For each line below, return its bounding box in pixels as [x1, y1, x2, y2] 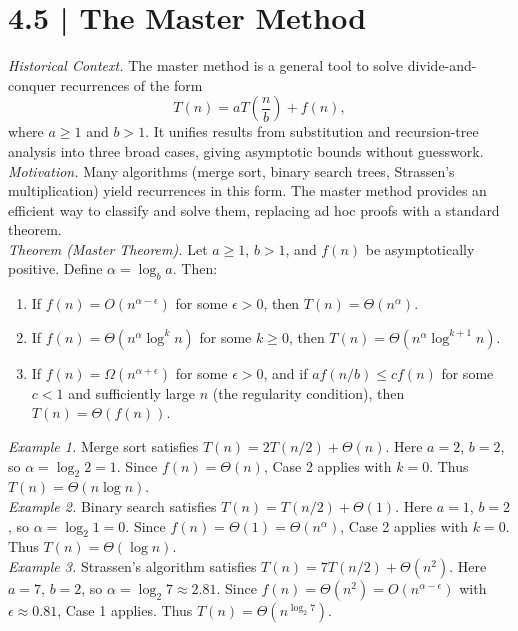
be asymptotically [365, 238, 475, 259]
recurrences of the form [60, 74, 203, 95]
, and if [263, 362, 308, 383]
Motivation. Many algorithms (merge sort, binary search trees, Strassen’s [8, 160, 455, 181]
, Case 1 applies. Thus [57, 600, 193, 621]
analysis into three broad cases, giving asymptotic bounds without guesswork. [8, 140, 484, 161]
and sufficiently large [68, 382, 196, 403]
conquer [8, 74, 56, 95]
